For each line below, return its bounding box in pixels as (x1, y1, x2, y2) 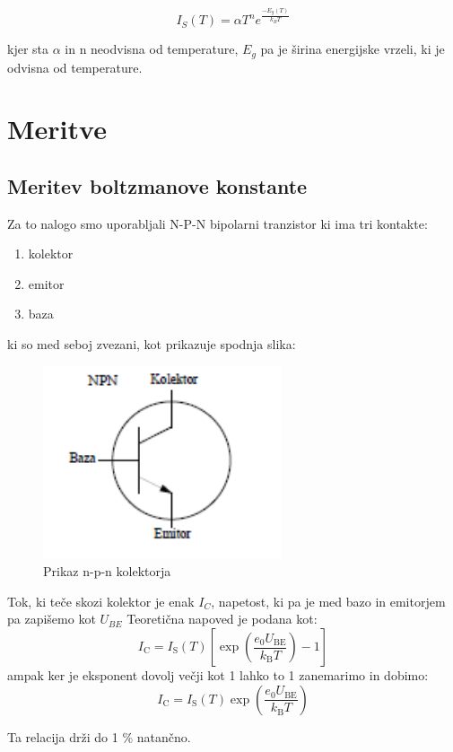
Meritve (7, 110, 107, 147)
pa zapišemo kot (7, 609, 96, 628)
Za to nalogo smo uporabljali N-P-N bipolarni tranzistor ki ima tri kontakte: (7, 214, 428, 232)
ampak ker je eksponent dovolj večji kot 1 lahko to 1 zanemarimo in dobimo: (7, 666, 429, 684)
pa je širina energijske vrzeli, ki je (260, 39, 445, 58)
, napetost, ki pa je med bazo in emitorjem (211, 591, 446, 610)
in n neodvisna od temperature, (65, 39, 239, 58)
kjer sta (7, 39, 49, 58)
